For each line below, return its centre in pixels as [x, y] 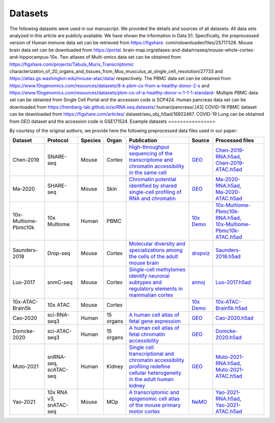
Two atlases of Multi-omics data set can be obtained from [120, 57]
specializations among [156, 250]
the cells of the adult [154, 257]
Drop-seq [59, 254]
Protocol [58, 140]
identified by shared [153, 186]
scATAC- [58, 370]
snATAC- [58, 405]
